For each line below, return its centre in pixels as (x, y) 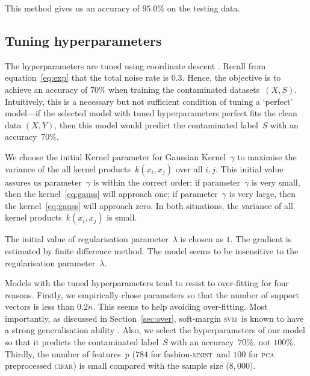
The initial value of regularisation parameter (87, 239)
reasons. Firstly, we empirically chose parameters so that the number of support (152, 294)
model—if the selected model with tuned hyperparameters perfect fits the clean (151, 113)
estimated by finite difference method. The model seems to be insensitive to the (152, 250)
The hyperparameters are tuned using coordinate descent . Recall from (135, 65)
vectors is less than (40, 306)
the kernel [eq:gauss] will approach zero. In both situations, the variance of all (149, 205)
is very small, (276, 182)
